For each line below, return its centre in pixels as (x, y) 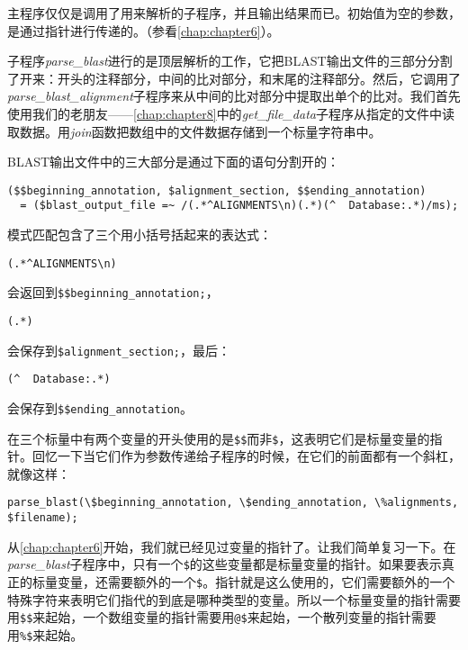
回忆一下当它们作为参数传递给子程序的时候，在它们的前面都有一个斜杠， (246, 456)
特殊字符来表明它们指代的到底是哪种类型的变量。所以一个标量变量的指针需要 (234, 599)
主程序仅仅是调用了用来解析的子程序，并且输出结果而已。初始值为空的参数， (234, 13)
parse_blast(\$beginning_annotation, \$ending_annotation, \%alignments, (233, 503)
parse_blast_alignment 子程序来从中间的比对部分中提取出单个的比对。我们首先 (234, 96)
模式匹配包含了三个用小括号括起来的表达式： (139, 235)
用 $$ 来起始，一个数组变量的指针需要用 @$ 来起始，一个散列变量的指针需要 (222, 617)
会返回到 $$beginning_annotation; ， (113, 292)
